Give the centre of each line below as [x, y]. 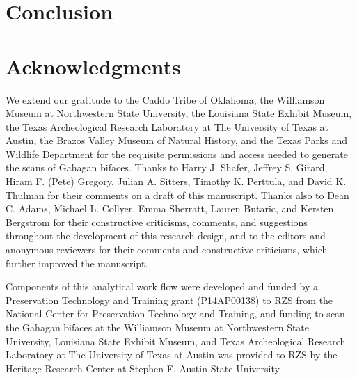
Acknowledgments [93, 66]
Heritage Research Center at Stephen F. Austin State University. [144, 368]
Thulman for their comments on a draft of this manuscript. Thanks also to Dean [177, 195]
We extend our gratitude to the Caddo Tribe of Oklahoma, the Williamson [165, 99]
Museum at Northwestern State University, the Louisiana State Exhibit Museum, [179, 113]
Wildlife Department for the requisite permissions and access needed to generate [177, 153]
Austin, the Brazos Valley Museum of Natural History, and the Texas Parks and [177, 140]
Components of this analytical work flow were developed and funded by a [162, 286]
